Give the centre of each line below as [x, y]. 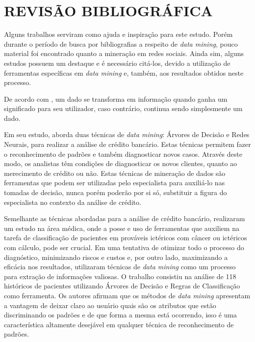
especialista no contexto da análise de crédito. [73, 202]
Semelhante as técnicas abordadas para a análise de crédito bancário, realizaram [125, 218]
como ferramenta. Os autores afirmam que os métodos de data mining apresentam [127, 295]
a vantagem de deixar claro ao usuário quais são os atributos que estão [110, 305]
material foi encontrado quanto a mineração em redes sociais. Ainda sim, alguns [124, 53]
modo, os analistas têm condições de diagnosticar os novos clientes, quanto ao [121, 163]
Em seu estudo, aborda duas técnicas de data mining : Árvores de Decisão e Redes [127, 134]
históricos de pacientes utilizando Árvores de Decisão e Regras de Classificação [122, 286]
